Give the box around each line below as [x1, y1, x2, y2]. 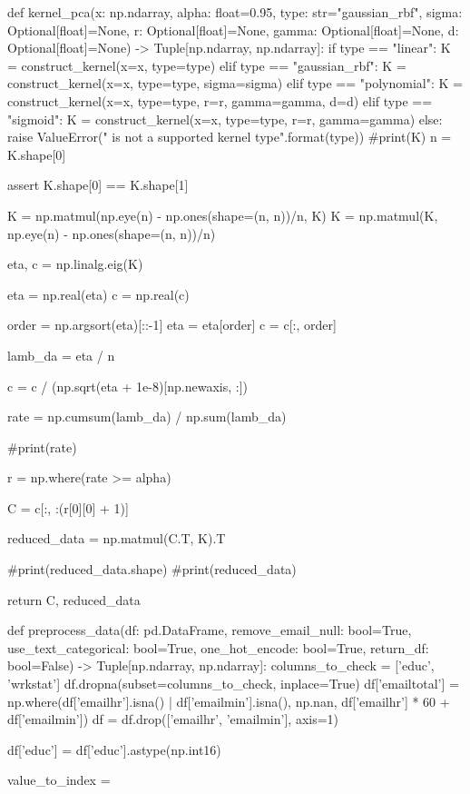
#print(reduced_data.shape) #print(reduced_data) [7, 560, 297, 579]
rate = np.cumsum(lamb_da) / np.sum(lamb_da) [7, 407, 287, 426]
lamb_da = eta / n [7, 345, 115, 364]
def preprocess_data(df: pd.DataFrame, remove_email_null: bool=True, [7, 620, 412, 640]
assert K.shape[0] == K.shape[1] [7, 175, 189, 194]
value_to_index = [7, 770, 111, 789]
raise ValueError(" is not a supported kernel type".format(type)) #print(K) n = [7, 127, 452, 146]
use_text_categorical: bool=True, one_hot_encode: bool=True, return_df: [7, 638, 429, 657]
